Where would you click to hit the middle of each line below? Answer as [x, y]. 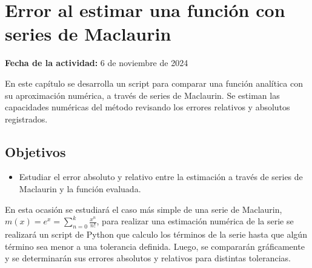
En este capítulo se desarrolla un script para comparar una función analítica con [154, 83]
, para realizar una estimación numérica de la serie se [195, 221]
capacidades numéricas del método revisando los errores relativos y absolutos [148, 107]
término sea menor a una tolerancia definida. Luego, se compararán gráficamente [155, 246]
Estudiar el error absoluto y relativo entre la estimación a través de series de [161, 177]
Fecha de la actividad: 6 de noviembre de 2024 [97, 63]
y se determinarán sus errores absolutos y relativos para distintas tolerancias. [148, 258]
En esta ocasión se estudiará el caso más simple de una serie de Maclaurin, [144, 209]
